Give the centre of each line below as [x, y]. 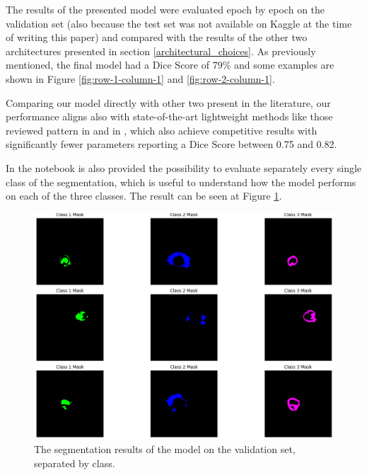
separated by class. [75, 463]
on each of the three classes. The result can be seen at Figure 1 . [144, 196]
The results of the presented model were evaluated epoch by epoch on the [165, 9]
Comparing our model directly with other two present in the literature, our [168, 102]
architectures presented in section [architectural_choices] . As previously [161, 51]
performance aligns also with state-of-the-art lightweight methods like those [169, 116]
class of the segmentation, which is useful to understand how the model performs [181, 182]
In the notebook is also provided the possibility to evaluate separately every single [184, 167]
